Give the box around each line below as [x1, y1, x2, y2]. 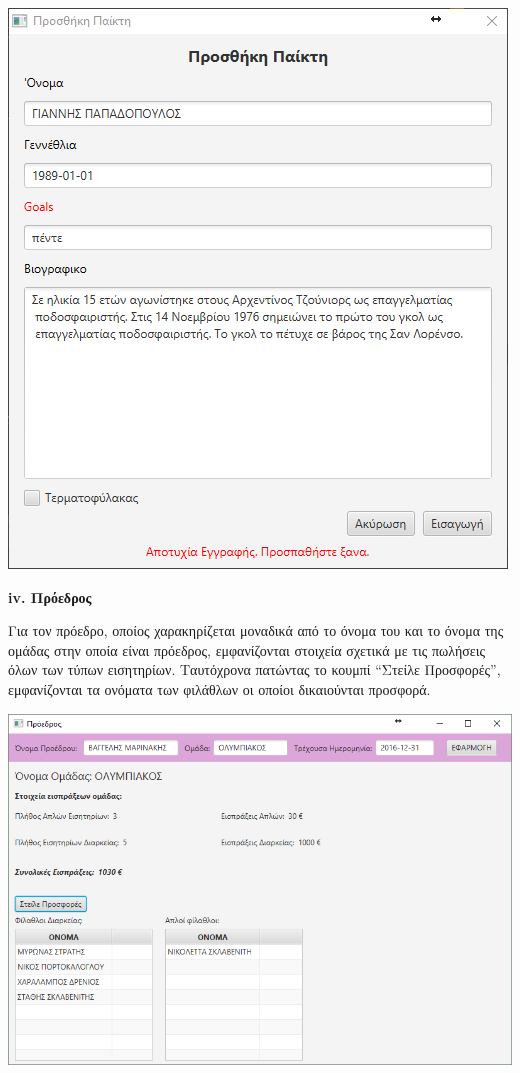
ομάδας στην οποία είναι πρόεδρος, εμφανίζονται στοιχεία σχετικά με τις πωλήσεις [8, 639, 485, 660]
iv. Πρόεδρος [8, 586, 92, 607]
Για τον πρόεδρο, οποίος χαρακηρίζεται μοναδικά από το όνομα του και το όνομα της [8, 620, 504, 641]
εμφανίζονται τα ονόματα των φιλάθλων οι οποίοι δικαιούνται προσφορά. [8, 678, 431, 699]
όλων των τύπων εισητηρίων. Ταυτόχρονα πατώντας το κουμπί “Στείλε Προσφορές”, [8, 659, 501, 680]
